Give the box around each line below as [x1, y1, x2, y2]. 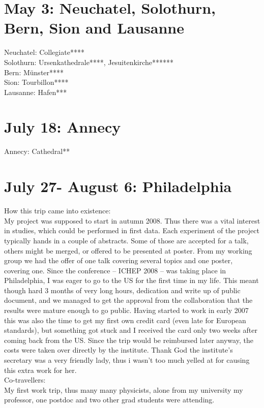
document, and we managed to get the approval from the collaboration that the [4, 295, 253, 305]
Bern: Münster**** [4, 67, 64, 77]
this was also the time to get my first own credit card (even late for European [4, 315, 246, 325]
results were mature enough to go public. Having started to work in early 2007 [4, 305, 249, 316]
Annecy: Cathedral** [4, 146, 70, 156]
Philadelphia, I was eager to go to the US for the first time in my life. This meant [4, 275, 259, 286]
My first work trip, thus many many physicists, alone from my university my [4, 384, 243, 395]
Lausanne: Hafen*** [4, 86, 67, 97]
